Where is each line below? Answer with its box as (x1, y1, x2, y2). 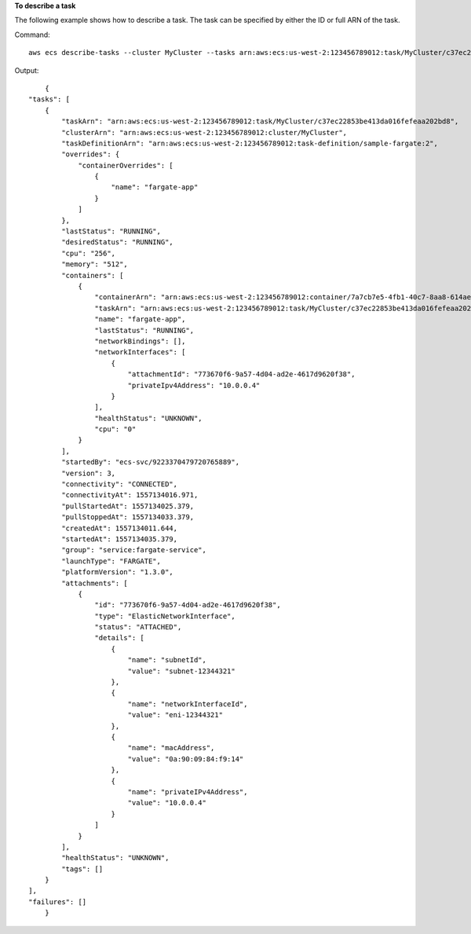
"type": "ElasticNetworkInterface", (94, 611, 235, 621)
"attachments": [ (61, 578, 129, 588)
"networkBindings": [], (94, 336, 186, 346)
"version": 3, (61, 468, 116, 478)
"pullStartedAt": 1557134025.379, (61, 501, 195, 511)
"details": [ (94, 633, 145, 643)
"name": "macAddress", (127, 743, 215, 753)
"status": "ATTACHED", (94, 623, 182, 632)
